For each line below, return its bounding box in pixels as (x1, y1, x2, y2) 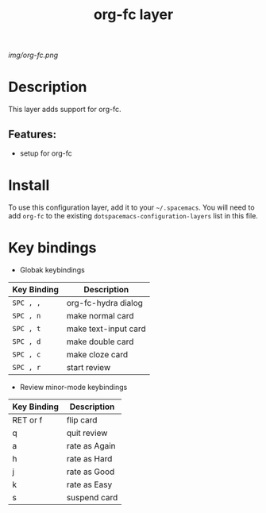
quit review (66, 427, 108, 438)
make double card (66, 336, 134, 347)
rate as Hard (66, 453, 113, 464)
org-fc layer (93, 6, 174, 24)
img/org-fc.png (8, 50, 59, 60)
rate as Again (66, 440, 117, 451)
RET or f (12, 415, 43, 426)
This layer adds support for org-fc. (8, 105, 121, 114)
